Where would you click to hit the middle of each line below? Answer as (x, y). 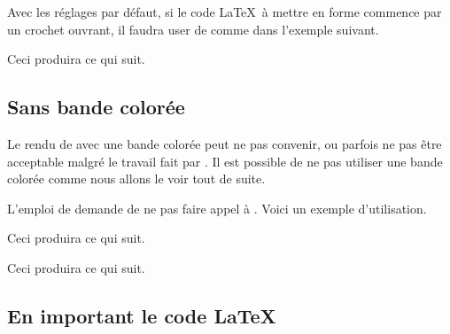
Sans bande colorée (96, 107)
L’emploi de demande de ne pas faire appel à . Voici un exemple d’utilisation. (217, 208)
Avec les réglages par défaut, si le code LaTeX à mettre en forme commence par (225, 12)
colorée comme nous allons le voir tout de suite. (136, 179)
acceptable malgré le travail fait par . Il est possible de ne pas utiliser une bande (225, 161)
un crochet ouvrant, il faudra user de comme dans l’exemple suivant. (193, 29)
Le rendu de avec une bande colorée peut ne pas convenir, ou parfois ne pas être (225, 143)
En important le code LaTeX (142, 315)
